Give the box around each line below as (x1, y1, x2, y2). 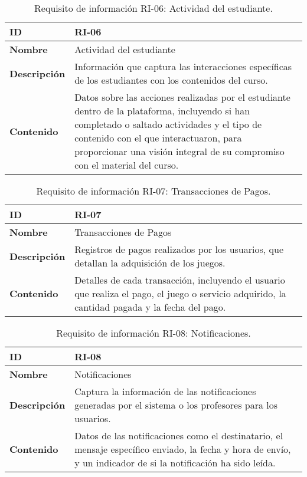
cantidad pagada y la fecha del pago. (74, 300, 226, 314)
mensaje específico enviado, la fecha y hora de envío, (74, 442, 291, 456)
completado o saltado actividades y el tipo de (74, 117, 262, 131)
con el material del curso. (74, 158, 179, 172)
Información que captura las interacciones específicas (74, 60, 292, 73)
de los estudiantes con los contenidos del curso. (74, 73, 268, 87)
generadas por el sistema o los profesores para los (74, 398, 278, 412)
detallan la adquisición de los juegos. (74, 256, 226, 269)
